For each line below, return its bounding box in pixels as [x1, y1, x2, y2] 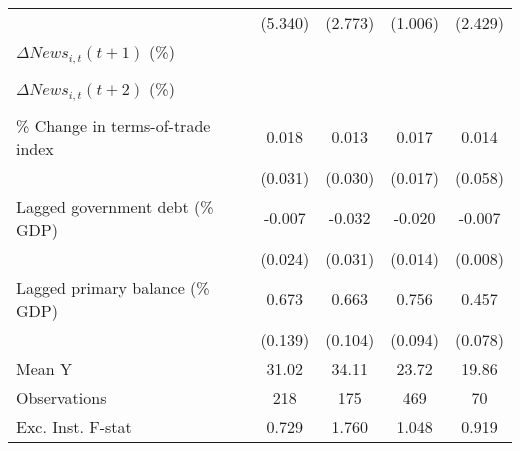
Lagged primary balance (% [16, 275, 210, 299]
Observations [16, 385, 107, 409]
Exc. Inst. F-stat [16, 414, 132, 438]
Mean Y [16, 356, 73, 380]
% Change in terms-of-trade [16, 113, 211, 137]
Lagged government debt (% [16, 194, 214, 218]
